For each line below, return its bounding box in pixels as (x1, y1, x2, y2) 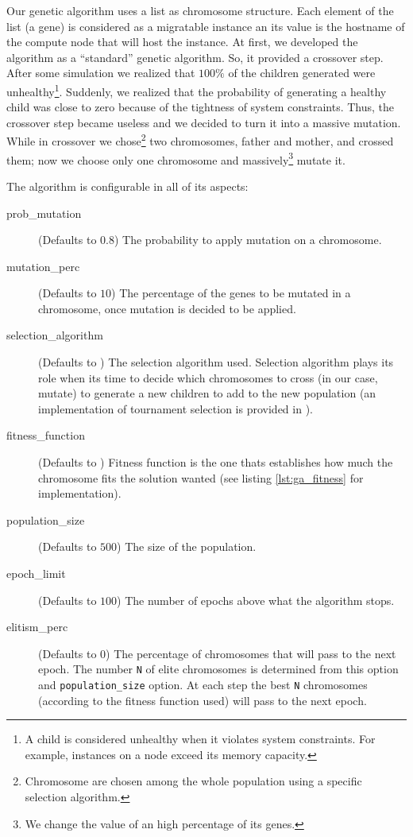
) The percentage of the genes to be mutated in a (111, 285, 351, 301)
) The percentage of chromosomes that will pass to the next (106, 645, 396, 661)
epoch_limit (6, 565, 66, 581)
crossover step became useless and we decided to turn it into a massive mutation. (6, 114, 401, 130)
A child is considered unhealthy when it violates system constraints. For (25, 730, 376, 747)
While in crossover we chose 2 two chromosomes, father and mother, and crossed (6, 130, 394, 149)
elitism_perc (6, 618, 68, 635)
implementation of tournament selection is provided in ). (38, 400, 313, 417)
